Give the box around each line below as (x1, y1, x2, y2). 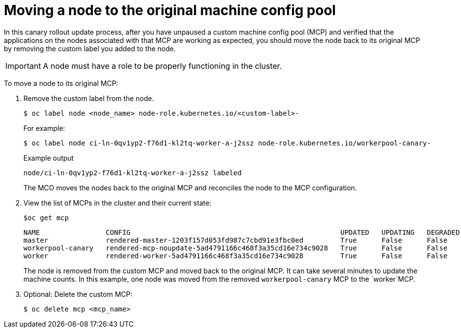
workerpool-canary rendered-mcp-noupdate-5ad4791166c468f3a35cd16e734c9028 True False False (23, 244, 448, 252)
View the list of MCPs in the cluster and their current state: (23, 198, 211, 207)
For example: (23, 124, 65, 132)
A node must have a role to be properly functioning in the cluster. (42, 61, 282, 71)
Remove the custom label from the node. (23, 94, 154, 103)
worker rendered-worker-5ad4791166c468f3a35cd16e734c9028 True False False (23, 251, 448, 260)
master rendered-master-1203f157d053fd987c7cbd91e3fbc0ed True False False (23, 236, 448, 244)
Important (5, 61, 41, 71)
